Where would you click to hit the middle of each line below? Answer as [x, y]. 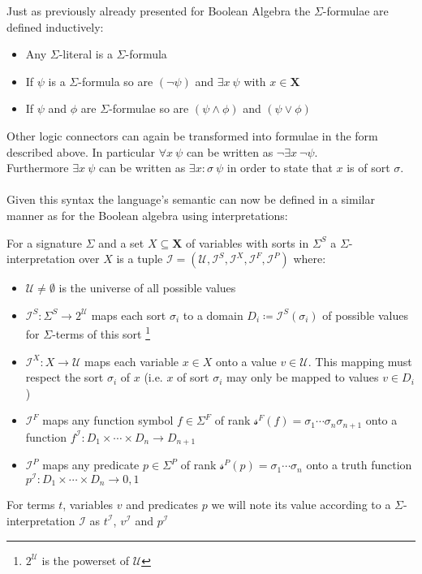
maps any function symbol [108, 420]
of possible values [365, 315]
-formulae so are [149, 108]
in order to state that [280, 168]
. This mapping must [360, 361]
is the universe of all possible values [147, 288]
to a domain [213, 315]
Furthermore [38, 168]
